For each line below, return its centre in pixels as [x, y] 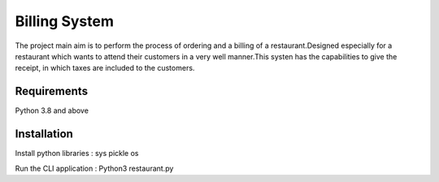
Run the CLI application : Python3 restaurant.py [94, 168]
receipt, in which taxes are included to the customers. [105, 68]
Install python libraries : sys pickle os [77, 154]
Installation [44, 134]
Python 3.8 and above [52, 110]
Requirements [52, 91]
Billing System [64, 21]
